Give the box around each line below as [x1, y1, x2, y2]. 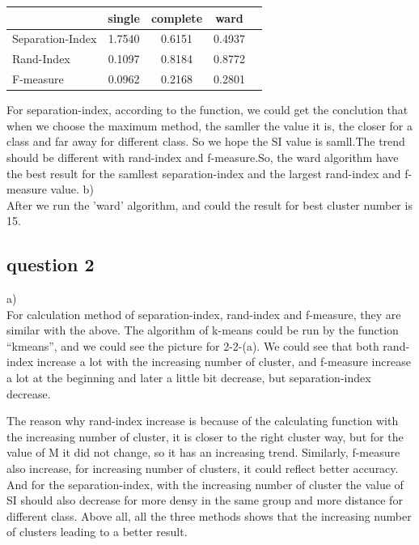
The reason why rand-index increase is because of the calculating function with [6, 412, 399, 429]
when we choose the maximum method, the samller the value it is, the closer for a [6, 117, 413, 134]
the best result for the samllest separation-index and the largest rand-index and [6, 164, 401, 181]
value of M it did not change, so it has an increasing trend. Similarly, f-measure [6, 444, 400, 461]
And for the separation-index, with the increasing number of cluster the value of [6, 475, 404, 492]
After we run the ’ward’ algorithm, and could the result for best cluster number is [6, 196, 413, 213]
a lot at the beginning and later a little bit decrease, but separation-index [6, 369, 371, 386]
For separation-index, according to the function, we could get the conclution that [6, 101, 408, 118]
